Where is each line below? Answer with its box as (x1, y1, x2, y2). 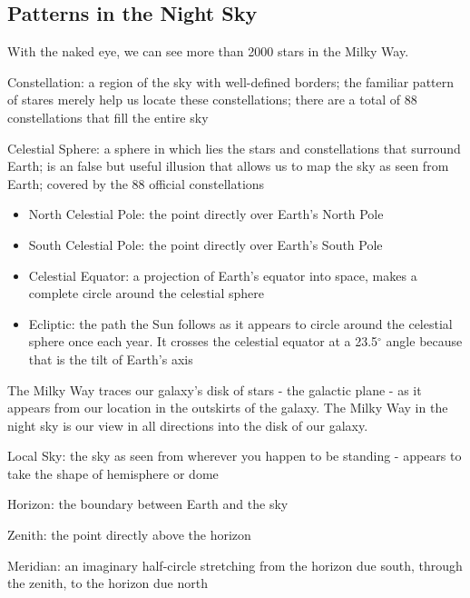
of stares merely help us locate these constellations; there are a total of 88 (7, 90, 417, 109)
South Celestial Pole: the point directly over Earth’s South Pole (28, 234, 383, 254)
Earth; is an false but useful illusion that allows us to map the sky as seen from (7, 156, 449, 175)
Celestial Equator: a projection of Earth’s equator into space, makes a (28, 265, 417, 284)
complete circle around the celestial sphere (28, 284, 265, 303)
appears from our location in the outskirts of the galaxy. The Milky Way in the (7, 398, 448, 417)
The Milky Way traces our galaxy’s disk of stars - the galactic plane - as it (7, 380, 422, 399)
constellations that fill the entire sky (7, 107, 209, 126)
